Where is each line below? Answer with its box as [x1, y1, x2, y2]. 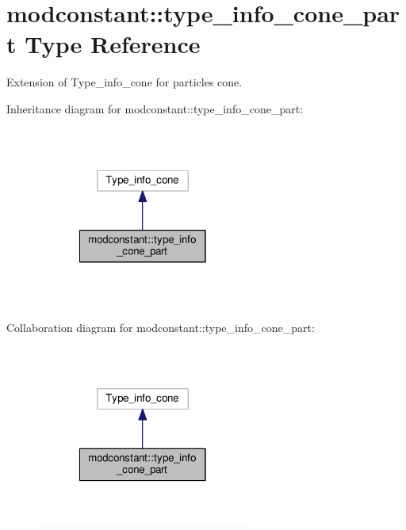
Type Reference [25, 28, 201, 60]
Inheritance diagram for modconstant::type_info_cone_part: [6, 100, 304, 116]
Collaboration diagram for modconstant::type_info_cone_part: [6, 318, 315, 335]
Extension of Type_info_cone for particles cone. [6, 74, 243, 90]
